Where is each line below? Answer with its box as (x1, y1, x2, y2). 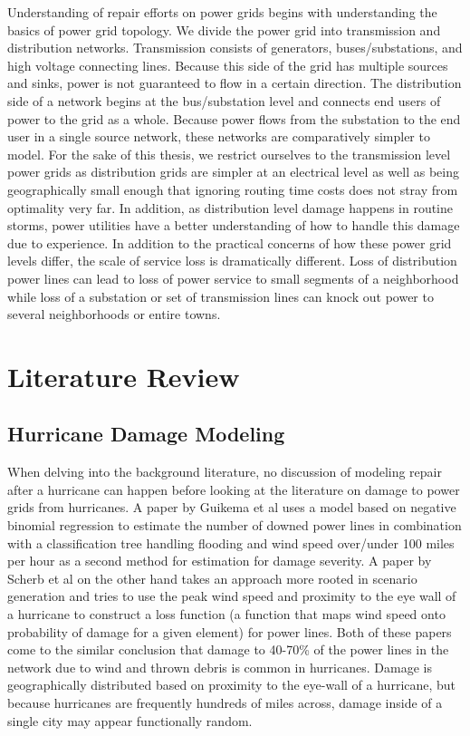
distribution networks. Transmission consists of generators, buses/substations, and (7, 38, 463, 57)
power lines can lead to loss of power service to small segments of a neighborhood (7, 268, 459, 287)
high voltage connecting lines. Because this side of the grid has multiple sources (7, 55, 448, 74)
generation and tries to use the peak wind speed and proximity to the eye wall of (7, 586, 456, 605)
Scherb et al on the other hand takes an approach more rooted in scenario (7, 568, 417, 587)
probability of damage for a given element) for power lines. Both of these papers (7, 622, 452, 641)
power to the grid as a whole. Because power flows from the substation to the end (7, 109, 461, 128)
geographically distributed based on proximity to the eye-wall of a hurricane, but (7, 675, 456, 694)
